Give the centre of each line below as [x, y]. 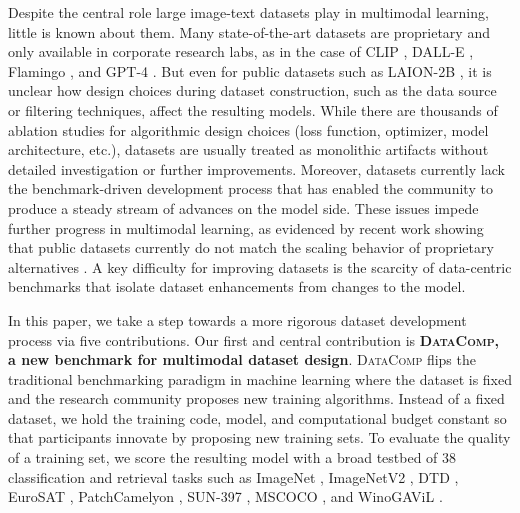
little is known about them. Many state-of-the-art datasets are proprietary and [249, 31]
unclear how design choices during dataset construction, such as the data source [252, 90]
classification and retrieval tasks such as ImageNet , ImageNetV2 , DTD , [233, 476]
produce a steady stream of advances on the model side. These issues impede [243, 207]
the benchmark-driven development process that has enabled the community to [250, 188]
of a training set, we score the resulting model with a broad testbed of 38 [232, 457]
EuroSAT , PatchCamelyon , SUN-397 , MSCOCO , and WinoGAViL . [225, 496]
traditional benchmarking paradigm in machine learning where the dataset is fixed [260, 378]
